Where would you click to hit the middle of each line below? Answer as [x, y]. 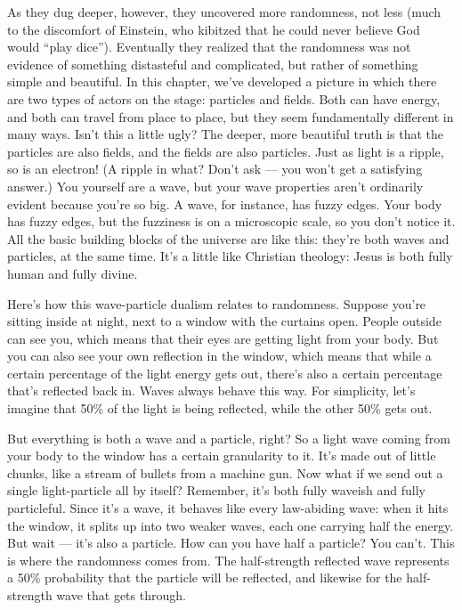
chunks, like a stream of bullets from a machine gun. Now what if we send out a [225, 472]
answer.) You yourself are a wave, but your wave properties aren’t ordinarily [215, 186]
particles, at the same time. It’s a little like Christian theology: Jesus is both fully [230, 256]
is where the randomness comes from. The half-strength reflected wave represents [228, 560]
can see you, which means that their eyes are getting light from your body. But [223, 338]
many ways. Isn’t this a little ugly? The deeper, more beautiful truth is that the [226, 134]
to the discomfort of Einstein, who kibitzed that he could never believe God [214, 29]
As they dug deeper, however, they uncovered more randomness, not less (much [224, 12]
